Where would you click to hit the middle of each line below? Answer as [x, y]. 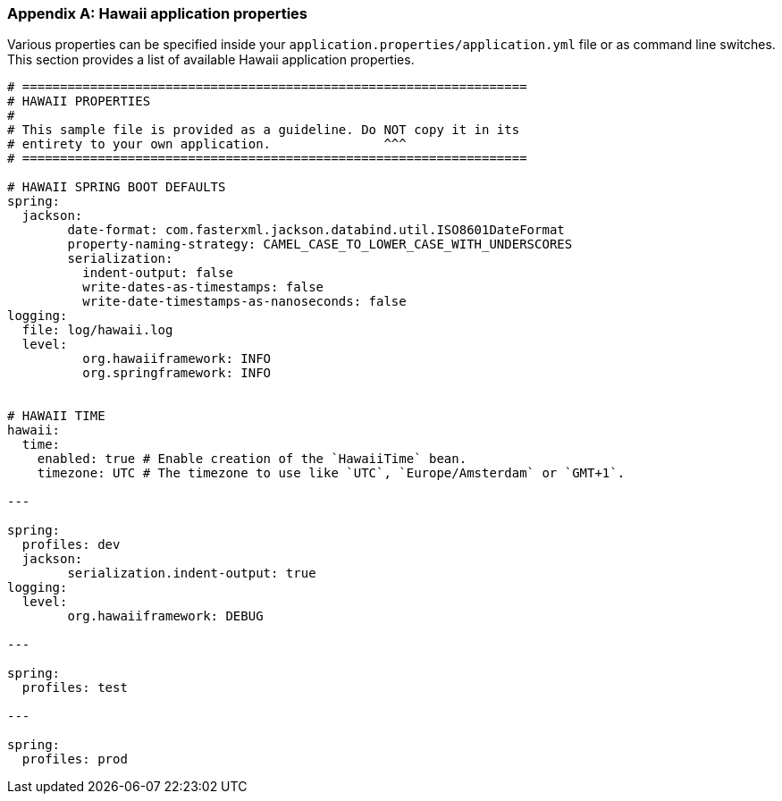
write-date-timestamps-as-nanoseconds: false [244, 302]
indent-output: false [158, 273]
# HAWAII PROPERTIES [79, 101]
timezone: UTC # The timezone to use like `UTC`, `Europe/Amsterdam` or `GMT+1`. [331, 473]
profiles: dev [71, 545]
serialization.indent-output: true [192, 573]
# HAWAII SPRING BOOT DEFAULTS [117, 187]
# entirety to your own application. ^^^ [207, 144]
